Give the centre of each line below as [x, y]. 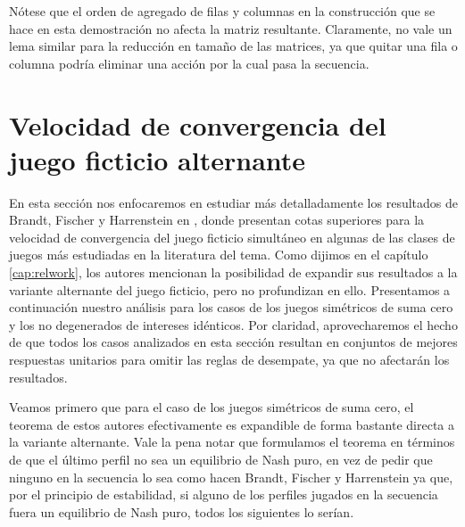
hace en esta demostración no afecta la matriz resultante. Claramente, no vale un [231, 28]
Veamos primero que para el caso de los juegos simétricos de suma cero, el [212, 407]
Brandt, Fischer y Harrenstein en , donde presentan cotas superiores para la [217, 220]
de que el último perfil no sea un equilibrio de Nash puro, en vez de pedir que [221, 459]
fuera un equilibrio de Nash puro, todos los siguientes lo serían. [182, 511]
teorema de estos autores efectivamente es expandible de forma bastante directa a [232, 424]
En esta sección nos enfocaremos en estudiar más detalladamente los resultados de [233, 202]
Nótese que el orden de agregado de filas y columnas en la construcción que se [222, 11]
